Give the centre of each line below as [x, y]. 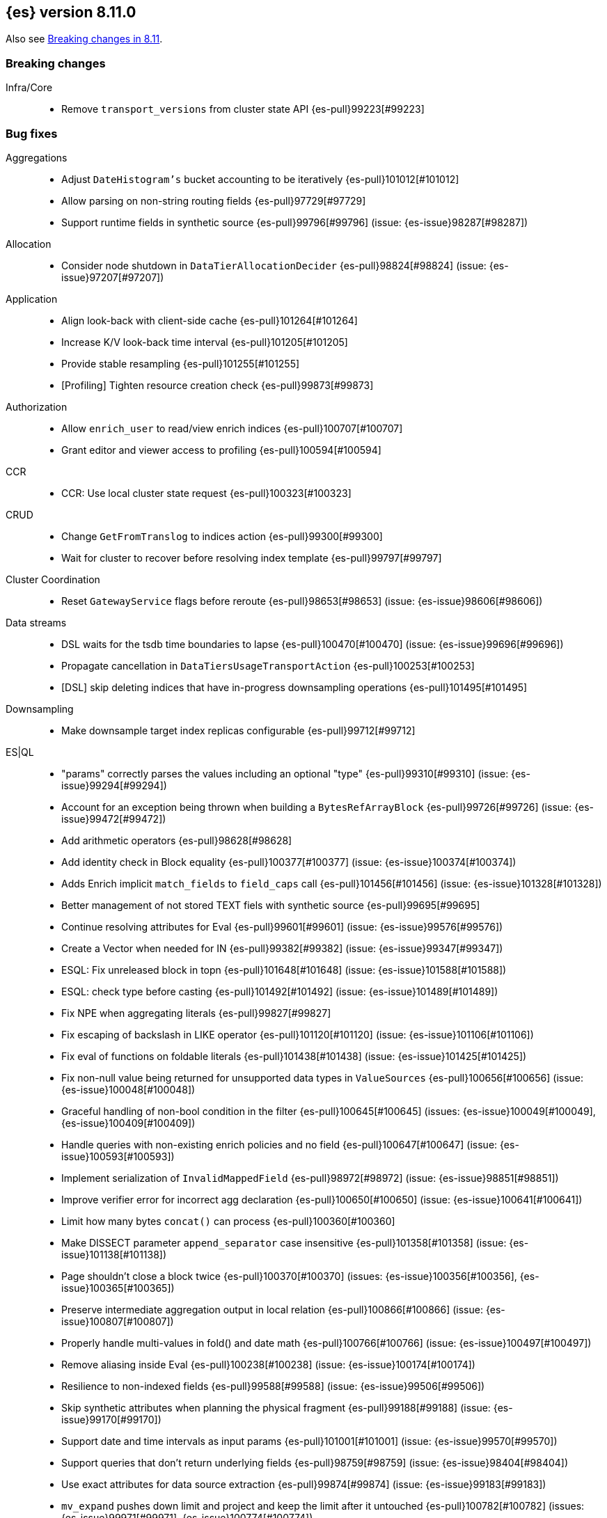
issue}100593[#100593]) [118, 1156]
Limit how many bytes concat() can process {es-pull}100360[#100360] [228, 1221]
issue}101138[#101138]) [114, 1254]
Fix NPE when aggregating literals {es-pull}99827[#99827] [196, 1013]
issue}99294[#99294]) [114, 785]
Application [32, 299]
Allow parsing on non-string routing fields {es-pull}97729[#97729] [214, 200]
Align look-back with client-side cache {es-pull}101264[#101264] [210, 320]
